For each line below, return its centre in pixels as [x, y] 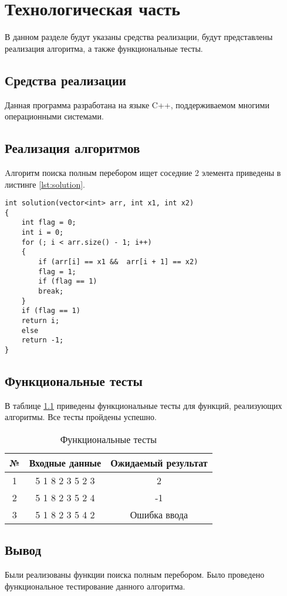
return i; [40, 320]
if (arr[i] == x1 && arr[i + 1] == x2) [118, 262]
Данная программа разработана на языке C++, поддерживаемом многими [137, 104]
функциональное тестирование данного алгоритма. [95, 586]
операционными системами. [54, 116]
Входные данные [65, 462]
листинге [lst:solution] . [45, 184]
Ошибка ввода [159, 514]
